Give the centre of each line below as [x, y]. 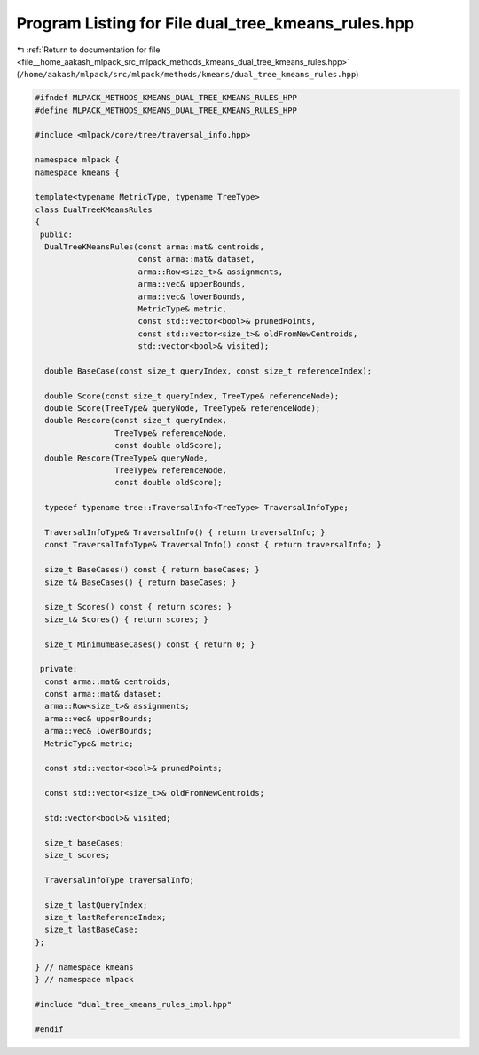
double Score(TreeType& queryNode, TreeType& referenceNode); [183, 409]
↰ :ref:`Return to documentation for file [88, 50]
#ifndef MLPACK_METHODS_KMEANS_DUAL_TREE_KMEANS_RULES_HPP [166, 98]
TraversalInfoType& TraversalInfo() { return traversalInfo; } [185, 532]
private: [59, 669]
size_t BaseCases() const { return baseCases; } [153, 570]
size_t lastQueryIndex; [96, 905]
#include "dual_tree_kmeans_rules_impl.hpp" [133, 1004]
